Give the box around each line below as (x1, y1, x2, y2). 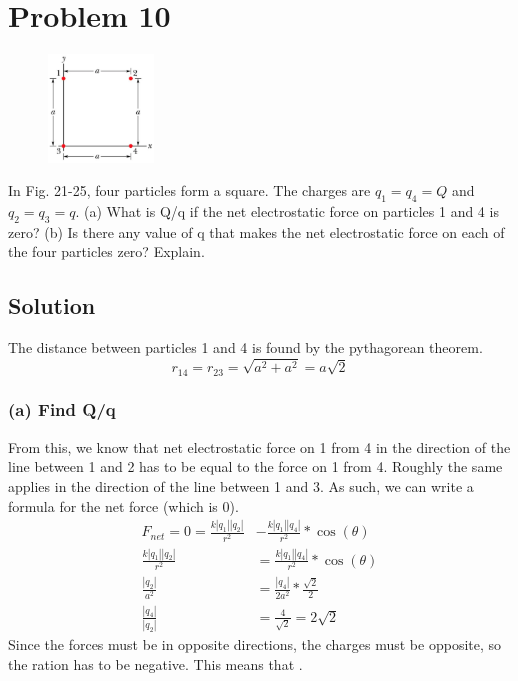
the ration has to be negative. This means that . (8, 653, 303, 674)
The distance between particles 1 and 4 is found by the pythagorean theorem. (8, 337, 483, 358)
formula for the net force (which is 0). (8, 495, 239, 516)
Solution (8, 290, 96, 321)
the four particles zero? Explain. (8, 241, 205, 262)
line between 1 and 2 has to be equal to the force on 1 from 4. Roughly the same (8, 456, 503, 477)
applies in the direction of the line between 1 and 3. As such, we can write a (8, 475, 474, 496)
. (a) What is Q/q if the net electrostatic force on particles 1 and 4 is (75, 201, 499, 222)
